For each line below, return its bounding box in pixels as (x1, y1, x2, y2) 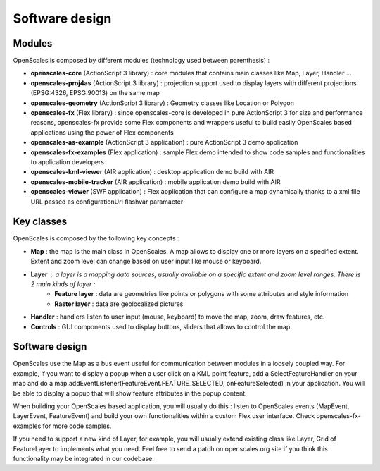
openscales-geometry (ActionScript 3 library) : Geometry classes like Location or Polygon (30, 99, 295, 107)
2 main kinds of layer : (30, 280, 96, 288)
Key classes (13, 216, 68, 228)
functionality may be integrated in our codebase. (13, 454, 154, 463)
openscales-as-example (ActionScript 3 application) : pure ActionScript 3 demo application (30, 138, 298, 147)
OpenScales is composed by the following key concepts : (13, 234, 179, 243)
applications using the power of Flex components (30, 128, 174, 137)
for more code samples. (42, 422, 112, 430)
